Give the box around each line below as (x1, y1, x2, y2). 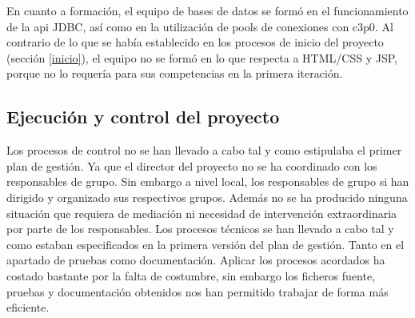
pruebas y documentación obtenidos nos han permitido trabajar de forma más (6, 283, 389, 300)
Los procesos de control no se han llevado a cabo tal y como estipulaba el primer (6, 142, 402, 159)
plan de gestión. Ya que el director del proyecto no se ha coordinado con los (6, 157, 377, 174)
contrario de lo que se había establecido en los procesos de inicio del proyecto (6, 34, 384, 50)
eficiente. (6, 299, 50, 316)
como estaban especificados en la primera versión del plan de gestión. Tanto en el (6, 235, 405, 252)
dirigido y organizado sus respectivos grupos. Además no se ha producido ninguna (6, 188, 408, 205)
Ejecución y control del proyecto (6, 104, 280, 129)
